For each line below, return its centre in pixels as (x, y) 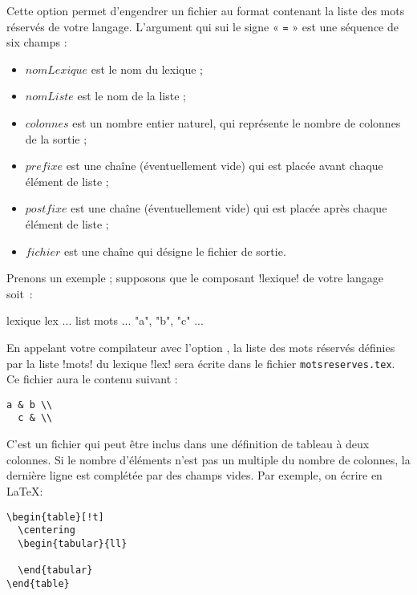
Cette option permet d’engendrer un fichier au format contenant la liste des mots (206, 10)
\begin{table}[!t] (55, 517)
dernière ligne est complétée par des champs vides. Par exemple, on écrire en (194, 475)
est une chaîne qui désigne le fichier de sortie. (175, 251)
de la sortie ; (56, 138)
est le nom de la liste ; (132, 96)
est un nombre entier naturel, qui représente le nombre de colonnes (237, 123)
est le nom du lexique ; (147, 69)
